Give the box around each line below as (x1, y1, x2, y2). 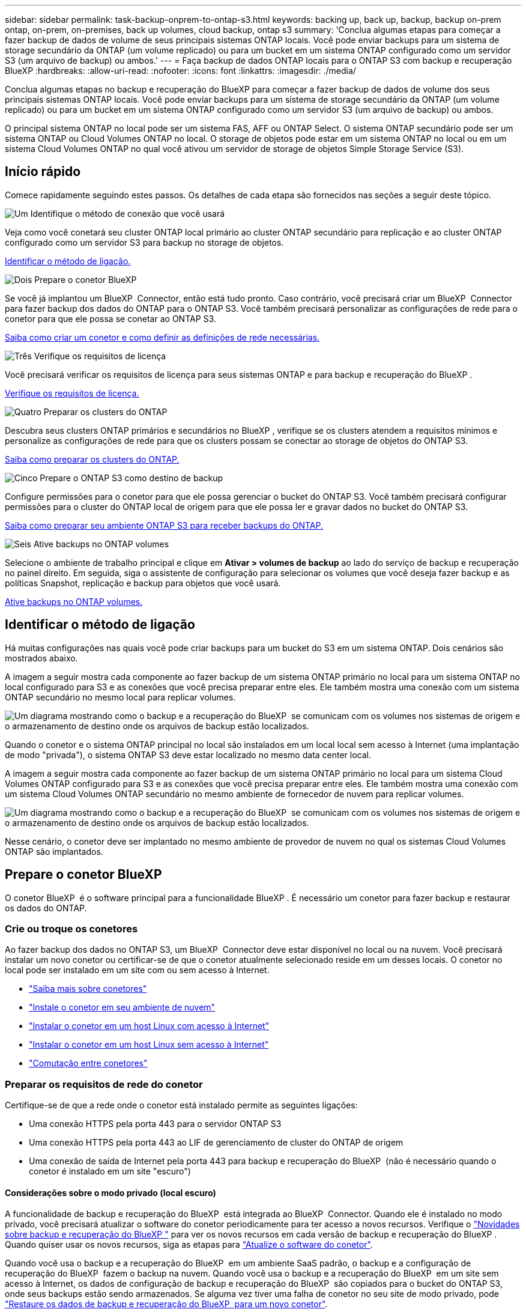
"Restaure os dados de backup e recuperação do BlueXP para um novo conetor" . (5, 1299, 328, 1310)
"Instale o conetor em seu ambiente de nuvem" (29, 1002, 216, 1013)
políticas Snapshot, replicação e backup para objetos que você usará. (5, 577, 281, 588)
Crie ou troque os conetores (5, 922, 138, 935)
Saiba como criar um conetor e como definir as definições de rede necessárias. (5, 332, 320, 342)
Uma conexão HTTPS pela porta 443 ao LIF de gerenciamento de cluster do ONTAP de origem (29, 1137, 404, 1148)
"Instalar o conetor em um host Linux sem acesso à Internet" (29, 1039, 269, 1050)
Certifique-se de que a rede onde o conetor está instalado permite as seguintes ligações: (5, 1100, 358, 1111)
